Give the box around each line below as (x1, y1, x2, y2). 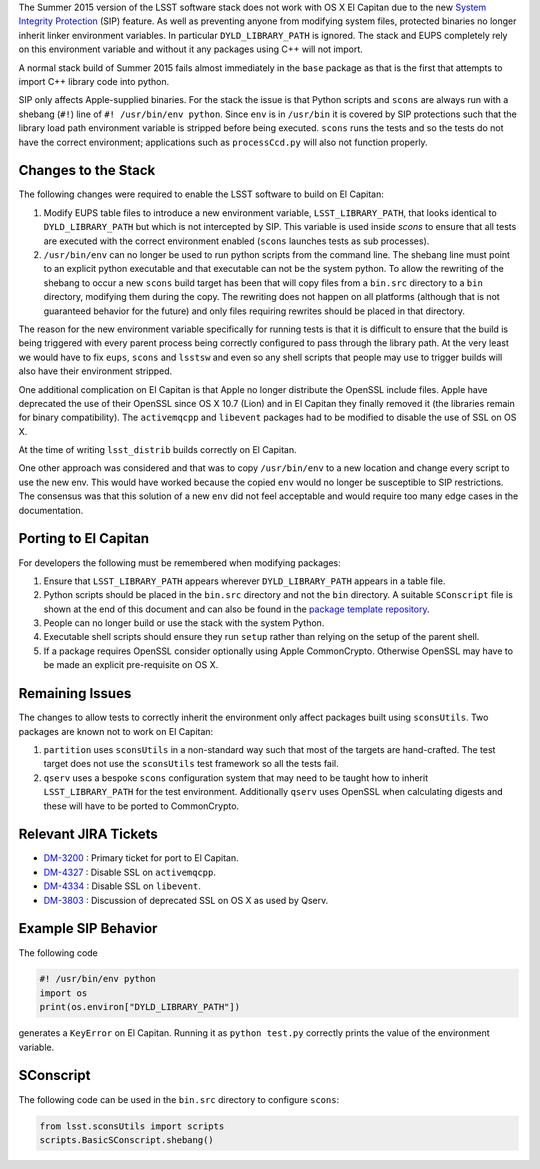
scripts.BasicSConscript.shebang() (39, 1134, 214, 1145)
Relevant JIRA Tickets (18, 826, 159, 843)
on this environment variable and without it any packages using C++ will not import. (18, 43, 364, 55)
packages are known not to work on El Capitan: (18, 725, 214, 737)
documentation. (18, 504, 84, 516)
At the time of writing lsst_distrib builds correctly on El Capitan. (18, 444, 297, 456)
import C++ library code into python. (18, 75, 170, 87)
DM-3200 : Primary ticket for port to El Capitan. (43, 852, 239, 864)
